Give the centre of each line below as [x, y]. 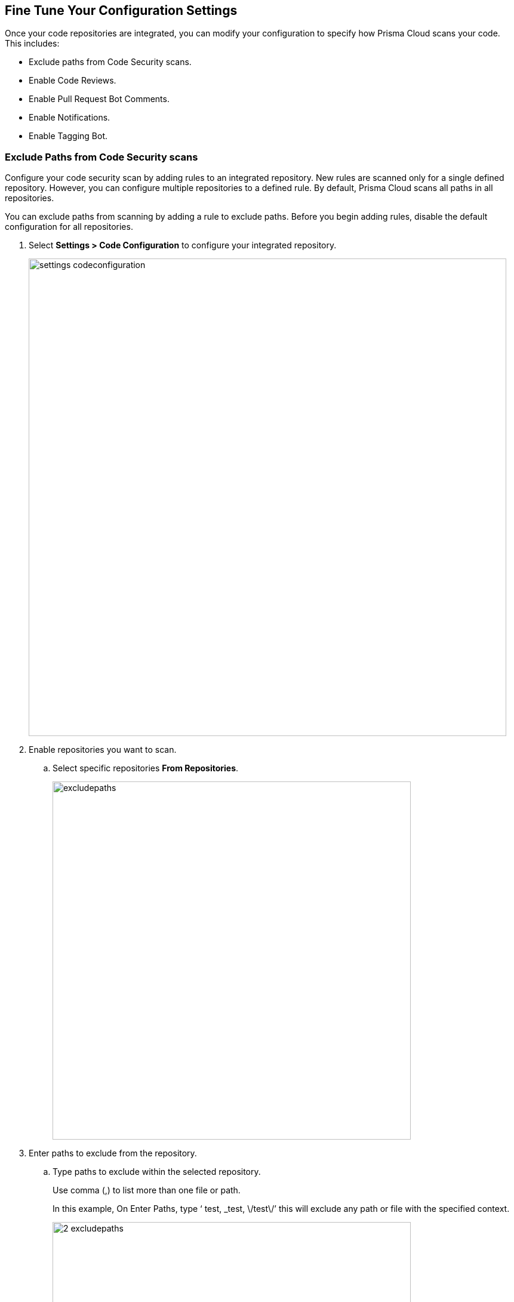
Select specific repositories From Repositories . [146, 768]
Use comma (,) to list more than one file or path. [147, 1190]
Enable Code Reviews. [73, 81]
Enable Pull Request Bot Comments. [99, 99]
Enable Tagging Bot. [68, 136]
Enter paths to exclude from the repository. [113, 1153]
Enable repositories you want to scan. [103, 750]
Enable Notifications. [70, 118]
